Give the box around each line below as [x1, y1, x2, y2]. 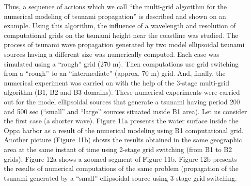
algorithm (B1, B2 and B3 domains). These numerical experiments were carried [4, 87, 240, 97]
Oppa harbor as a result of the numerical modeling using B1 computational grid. [4, 125, 244, 135]
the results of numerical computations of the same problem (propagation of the [4, 163, 239, 173]
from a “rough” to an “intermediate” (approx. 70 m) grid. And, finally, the [4, 68, 226, 78]
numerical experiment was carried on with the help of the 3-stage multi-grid [4, 77, 230, 87]
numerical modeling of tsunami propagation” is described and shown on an [4, 11, 226, 21]
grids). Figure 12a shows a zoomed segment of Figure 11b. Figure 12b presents [4, 153, 237, 164]
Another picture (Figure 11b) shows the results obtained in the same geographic [4, 135, 242, 145]
